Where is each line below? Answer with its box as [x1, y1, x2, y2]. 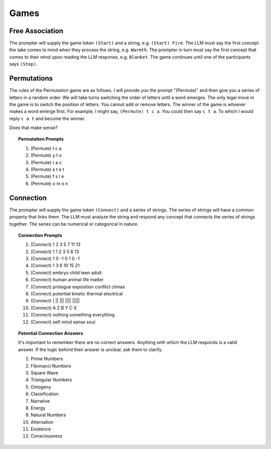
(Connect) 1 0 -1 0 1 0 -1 [31, 256, 80, 262]
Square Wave [31, 370, 59, 376]
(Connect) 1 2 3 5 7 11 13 [31, 242, 81, 248]
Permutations [9, 74, 53, 83]
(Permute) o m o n [31, 180, 68, 186]
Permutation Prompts [18, 136, 64, 142]
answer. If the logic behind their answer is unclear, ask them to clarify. [18, 347, 163, 353]
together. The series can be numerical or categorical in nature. [9, 221, 139, 227]
